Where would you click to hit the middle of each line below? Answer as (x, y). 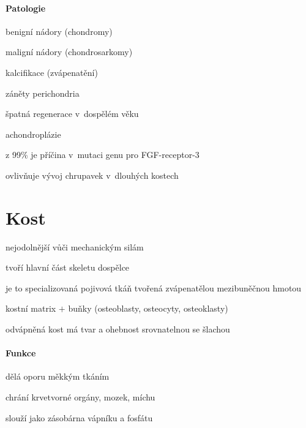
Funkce (21, 353)
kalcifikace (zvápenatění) (52, 72)
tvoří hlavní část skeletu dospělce (68, 267)
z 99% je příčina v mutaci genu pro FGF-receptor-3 (103, 155)
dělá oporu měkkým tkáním (58, 376)
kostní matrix (31, 308)
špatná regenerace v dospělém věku (72, 114)
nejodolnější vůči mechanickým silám (75, 246)
